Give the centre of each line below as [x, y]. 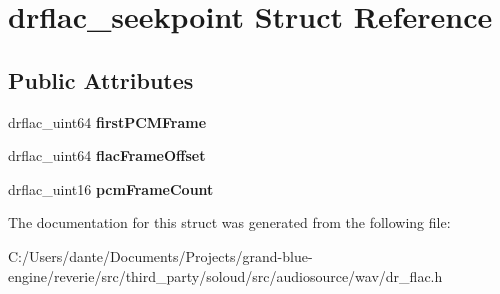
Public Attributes [101, 79]
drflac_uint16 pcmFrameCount [111, 188]
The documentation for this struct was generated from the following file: [229, 222]
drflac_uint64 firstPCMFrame [107, 121]
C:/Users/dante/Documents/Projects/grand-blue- [160, 255]
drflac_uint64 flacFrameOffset [107, 155]
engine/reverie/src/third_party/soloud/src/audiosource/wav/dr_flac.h [225, 275]
